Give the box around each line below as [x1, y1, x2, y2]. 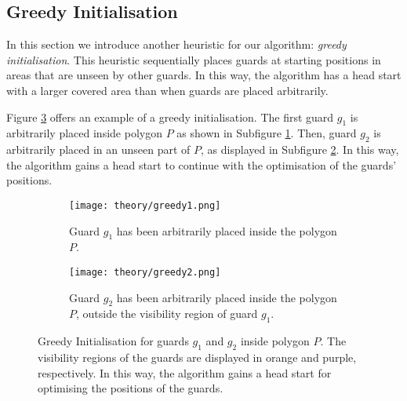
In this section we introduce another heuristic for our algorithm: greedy [6, 36, 347, 53]
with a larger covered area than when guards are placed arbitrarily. [6, 82, 329, 98]
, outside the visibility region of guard [76, 305, 258, 322]
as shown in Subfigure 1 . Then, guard [176, 125, 357, 141]
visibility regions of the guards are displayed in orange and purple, [38, 349, 357, 366]
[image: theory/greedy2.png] [69, 267, 221, 278]
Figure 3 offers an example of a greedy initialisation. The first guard [6, 108, 334, 125]
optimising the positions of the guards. [38, 380, 223, 396]
